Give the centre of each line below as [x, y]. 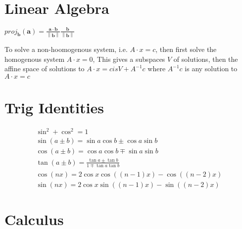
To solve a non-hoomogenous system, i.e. [66, 49]
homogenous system [35, 59]
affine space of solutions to [45, 69]
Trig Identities [54, 107]
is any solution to [211, 69]
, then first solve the [186, 49]
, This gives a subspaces [129, 59]
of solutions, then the [206, 59]
